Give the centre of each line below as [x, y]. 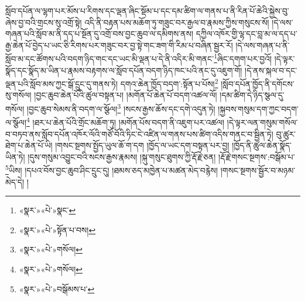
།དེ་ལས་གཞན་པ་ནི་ [263, 45]
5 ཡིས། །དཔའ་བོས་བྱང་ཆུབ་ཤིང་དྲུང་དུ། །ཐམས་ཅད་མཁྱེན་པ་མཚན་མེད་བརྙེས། [112, 169]
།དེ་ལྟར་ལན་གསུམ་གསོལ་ [262, 122]
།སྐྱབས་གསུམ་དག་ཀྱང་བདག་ [258, 108]
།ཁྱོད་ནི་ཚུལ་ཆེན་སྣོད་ [262, 145]
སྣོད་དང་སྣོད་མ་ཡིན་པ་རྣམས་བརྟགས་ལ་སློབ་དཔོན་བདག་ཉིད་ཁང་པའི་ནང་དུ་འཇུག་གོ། [124, 70]
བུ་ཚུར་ [286, 134]
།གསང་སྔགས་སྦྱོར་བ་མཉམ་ [258, 170]
